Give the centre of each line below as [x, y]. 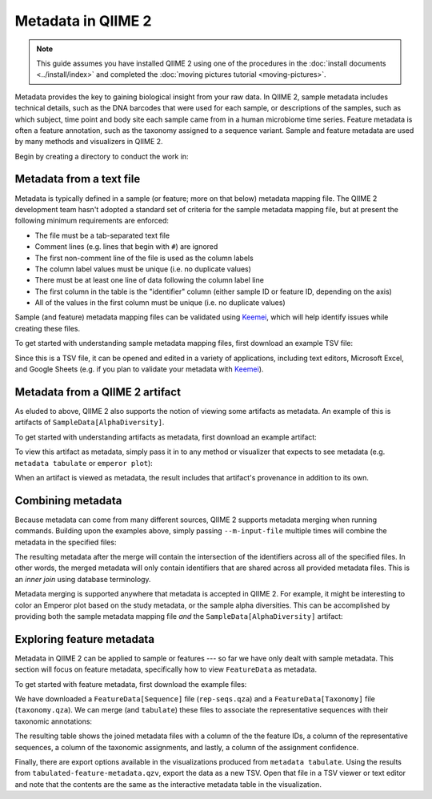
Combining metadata [68, 500]
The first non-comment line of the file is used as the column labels [144, 258]
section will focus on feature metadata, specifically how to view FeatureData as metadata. [166, 669]
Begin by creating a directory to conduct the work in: [102, 156]
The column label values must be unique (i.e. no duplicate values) [143, 269]
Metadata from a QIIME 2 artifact [98, 392]
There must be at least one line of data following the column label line [149, 280]
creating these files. [48, 328]
